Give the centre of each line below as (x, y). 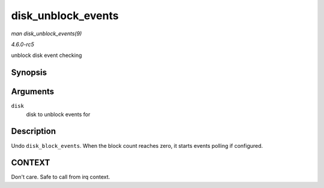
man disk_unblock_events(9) (46, 34)
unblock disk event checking (46, 55)
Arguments (33, 92)
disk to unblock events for (58, 114)
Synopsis (29, 73)
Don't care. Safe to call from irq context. (61, 177)
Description (34, 131)
